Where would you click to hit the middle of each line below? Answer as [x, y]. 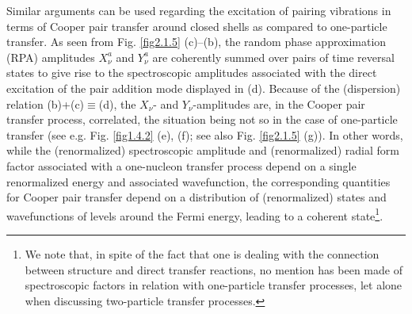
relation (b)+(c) [46, 103]
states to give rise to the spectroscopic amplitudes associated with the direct [192, 73]
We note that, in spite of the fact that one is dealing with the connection [202, 253]
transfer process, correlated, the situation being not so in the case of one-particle [202, 119]
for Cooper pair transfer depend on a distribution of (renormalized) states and [196, 197]
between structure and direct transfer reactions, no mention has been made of [214, 269]
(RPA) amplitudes [51, 57]
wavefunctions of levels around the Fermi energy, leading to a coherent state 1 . [195, 214]
